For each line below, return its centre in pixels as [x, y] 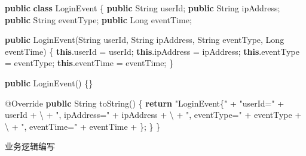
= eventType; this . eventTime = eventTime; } [89, 63]
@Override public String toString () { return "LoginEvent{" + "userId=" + [145, 103]
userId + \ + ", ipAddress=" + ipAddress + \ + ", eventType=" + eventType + [153, 115]
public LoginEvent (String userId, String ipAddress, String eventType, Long [145, 40]
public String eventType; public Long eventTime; [98, 19]
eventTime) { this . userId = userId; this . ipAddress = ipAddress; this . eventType [152, 51]
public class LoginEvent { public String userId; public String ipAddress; [143, 8]
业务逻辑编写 [30, 146]
